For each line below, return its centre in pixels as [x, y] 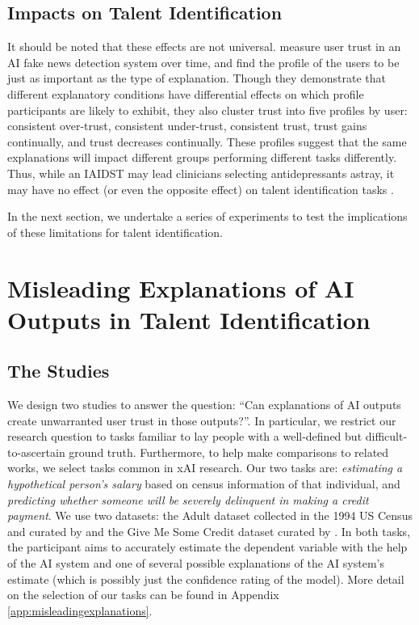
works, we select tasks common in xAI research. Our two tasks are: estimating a [205, 468]
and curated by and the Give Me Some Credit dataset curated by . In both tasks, [209, 531]
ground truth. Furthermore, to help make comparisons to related [229, 452]
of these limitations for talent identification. [115, 232]
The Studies [59, 371]
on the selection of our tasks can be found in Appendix [143, 595]
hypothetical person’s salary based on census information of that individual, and [204, 484]
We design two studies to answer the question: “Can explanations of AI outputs [204, 405]
